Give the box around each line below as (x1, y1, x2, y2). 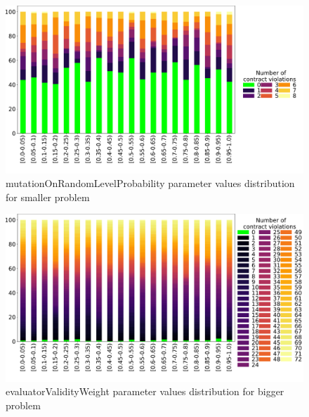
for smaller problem (6, 189, 90, 204)
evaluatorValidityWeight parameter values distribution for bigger (6, 384, 284, 399)
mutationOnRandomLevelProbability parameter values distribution (6, 176, 295, 191)
